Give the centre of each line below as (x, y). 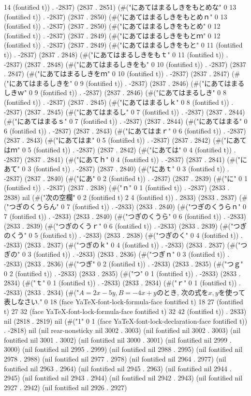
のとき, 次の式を (182, 292)
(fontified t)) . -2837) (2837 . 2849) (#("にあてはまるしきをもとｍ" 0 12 (112, 35)
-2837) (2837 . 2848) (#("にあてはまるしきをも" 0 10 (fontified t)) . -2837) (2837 (125, 64)
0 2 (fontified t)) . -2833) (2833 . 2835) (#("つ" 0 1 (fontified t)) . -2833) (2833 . (122, 273)
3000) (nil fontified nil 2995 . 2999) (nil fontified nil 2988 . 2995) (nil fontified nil (123, 349)
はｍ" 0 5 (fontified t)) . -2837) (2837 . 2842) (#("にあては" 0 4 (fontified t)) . (120, 149)
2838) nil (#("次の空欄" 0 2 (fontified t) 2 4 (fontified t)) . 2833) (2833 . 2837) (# (126, 197)
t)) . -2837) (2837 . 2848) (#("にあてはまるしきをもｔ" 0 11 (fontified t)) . (116, 54)
